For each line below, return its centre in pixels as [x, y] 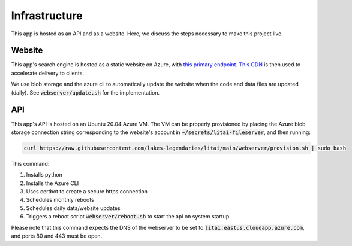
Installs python [44, 175]
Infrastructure [47, 16]
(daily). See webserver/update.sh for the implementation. [85, 92]
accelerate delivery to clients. [47, 73]
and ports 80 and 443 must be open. [57, 236]
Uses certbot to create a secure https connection [87, 192]
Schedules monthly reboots [60, 200]
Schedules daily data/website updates [73, 208]
